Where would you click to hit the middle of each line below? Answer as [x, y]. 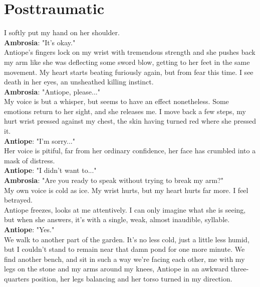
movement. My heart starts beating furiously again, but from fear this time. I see [129, 72]
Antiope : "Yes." [29, 229]
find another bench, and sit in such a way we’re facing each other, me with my [124, 259]
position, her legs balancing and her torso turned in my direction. [132, 278]
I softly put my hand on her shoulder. [62, 32]
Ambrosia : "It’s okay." [40, 42]
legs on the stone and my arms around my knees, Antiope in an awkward [116, 269]
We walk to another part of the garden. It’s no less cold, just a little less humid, [127, 239]
